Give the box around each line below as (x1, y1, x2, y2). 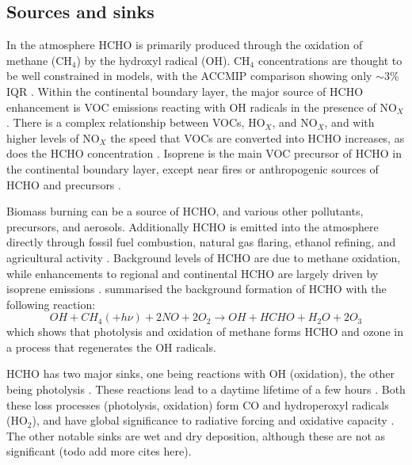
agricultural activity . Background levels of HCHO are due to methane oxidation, (6, 249, 401, 265)
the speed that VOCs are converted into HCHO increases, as (110, 129, 405, 146)
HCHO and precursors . (6, 176, 121, 192)
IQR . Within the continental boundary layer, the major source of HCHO (6, 82, 364, 99)
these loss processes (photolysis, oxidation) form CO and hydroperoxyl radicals (6, 396, 389, 413)
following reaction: (6, 295, 96, 312)
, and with (324, 114, 375, 131)
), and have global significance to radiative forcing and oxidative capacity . (32, 412, 395, 429)
